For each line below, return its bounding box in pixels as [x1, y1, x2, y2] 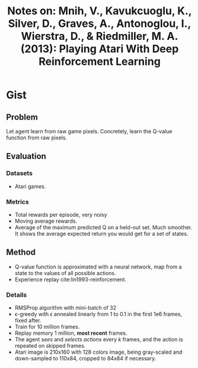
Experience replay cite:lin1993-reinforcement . [14, 276, 126, 283]
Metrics [6, 198, 29, 206]
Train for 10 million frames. [14, 323, 80, 330]
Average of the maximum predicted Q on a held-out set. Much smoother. [14, 223, 193, 230]
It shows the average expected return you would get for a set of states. [14, 230, 189, 237]
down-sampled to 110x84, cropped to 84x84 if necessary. [14, 355, 157, 362]
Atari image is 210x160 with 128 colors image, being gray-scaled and [14, 348, 183, 355]
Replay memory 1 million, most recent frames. [14, 329, 127, 337]
